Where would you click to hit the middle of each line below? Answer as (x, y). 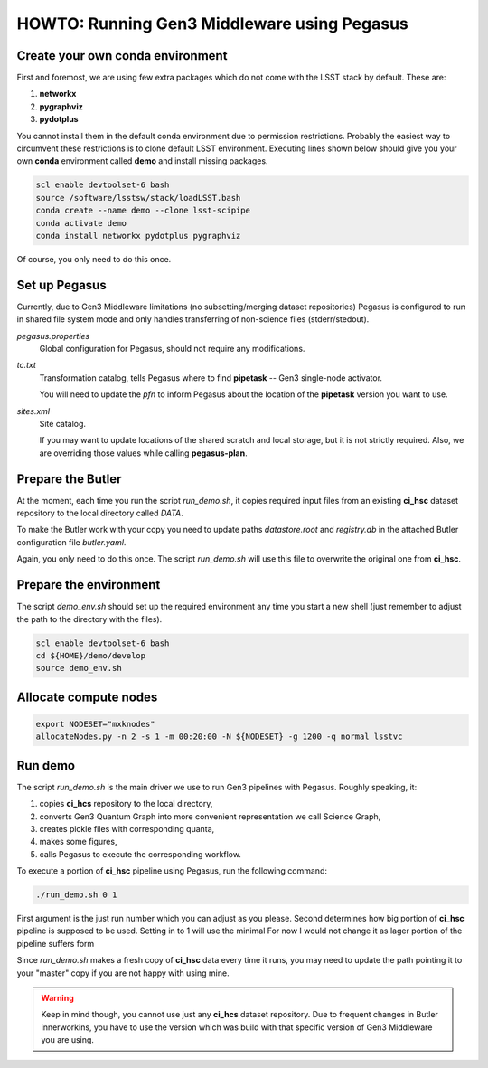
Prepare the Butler (69, 479)
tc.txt (26, 365)
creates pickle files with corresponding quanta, (127, 828)
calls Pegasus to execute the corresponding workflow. (140, 854)
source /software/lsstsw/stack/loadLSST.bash (138, 198)
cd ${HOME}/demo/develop (91, 655)
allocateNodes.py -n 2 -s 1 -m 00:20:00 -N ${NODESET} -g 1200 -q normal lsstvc (219, 737)
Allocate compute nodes (87, 697)
